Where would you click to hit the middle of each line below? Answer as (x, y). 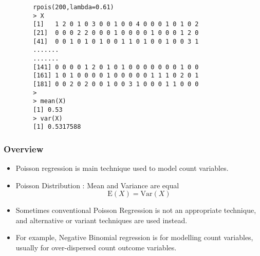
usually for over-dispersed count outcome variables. (96, 248)
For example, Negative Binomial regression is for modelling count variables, (134, 237)
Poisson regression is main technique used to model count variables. (122, 168)
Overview (24, 149)
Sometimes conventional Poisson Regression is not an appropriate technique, (136, 210)
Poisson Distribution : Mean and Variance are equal (97, 185)
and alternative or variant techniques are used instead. (101, 220)
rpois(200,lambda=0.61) (73, 7)
